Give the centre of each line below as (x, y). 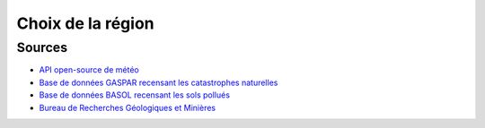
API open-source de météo (89, 70)
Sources (42, 47)
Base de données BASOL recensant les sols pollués (135, 95)
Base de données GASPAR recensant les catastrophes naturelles (159, 82)
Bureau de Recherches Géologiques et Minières (127, 107)
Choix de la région (85, 23)
